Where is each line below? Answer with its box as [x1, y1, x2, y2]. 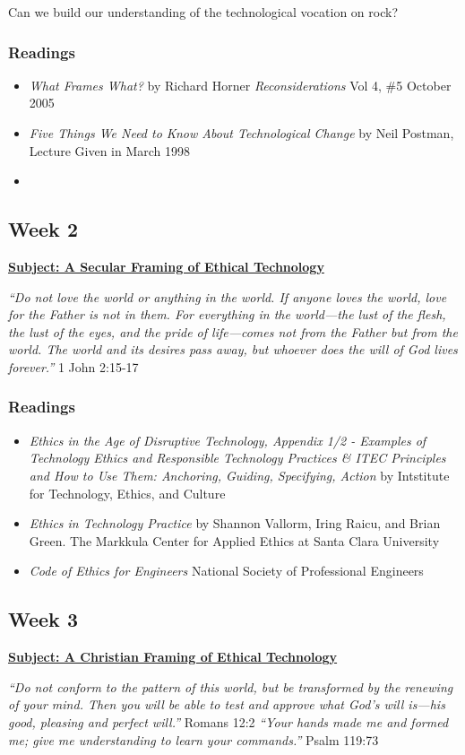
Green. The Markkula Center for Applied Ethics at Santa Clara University [29, 531, 440, 550]
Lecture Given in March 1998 [29, 141, 191, 160]
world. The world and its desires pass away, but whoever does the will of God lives [8, 340, 458, 359]
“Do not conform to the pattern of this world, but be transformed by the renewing [8, 677, 453, 696]
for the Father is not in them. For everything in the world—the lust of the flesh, [8, 305, 446, 324]
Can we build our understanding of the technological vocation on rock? [8, 3, 399, 21]
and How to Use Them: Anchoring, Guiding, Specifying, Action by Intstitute [29, 465, 450, 484]
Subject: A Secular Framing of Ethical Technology [8, 256, 324, 275]
